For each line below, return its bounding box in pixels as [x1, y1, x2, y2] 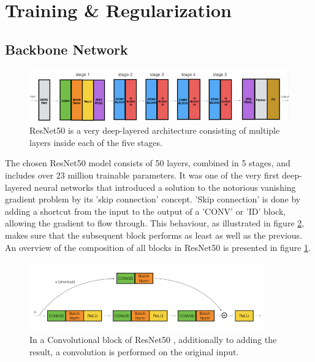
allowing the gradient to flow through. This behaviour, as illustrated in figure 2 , [5, 217, 305, 229]
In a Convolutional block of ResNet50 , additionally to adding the [29, 333, 277, 345]
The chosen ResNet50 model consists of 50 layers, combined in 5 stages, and [5, 156, 290, 169]
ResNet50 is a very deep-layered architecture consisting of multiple [29, 124, 280, 137]
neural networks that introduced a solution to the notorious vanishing [34, 180, 296, 193]
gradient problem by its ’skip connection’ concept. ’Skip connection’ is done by [5, 193, 301, 206]
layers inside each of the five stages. [29, 136, 162, 148]
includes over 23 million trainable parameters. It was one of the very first [5, 168, 279, 181]
